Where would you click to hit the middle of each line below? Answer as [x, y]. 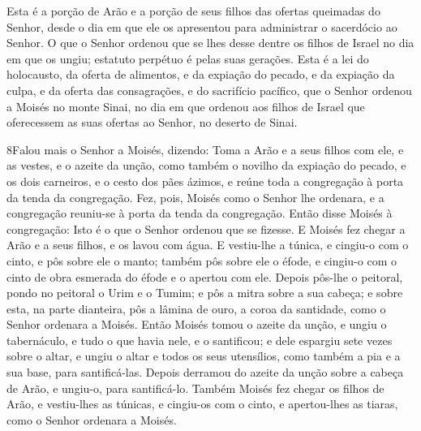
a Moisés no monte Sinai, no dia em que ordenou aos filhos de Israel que [186, 106]
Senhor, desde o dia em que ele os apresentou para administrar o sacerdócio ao [202, 26]
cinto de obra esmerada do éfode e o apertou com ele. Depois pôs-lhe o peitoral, [205, 276]
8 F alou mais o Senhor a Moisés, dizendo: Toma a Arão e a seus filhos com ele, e [205, 149]
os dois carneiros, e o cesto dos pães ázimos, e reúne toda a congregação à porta [205, 181]
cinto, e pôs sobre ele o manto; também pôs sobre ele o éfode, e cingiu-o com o [202, 260]
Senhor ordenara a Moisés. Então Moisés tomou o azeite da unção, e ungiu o [197, 324]
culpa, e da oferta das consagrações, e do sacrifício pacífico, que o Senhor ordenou [209, 90]
